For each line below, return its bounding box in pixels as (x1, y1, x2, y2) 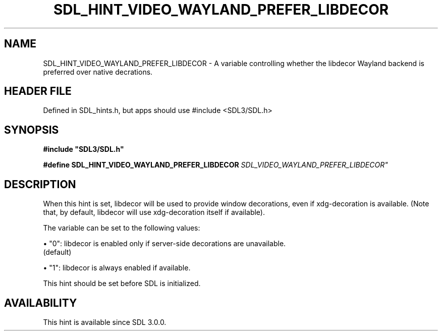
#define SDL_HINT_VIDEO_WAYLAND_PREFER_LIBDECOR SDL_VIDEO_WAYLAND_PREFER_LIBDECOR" (43, 160, 388, 170)
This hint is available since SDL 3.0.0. (43, 317, 167, 326)
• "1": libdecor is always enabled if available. (43, 263, 191, 272)
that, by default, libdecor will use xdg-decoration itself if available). (43, 208, 265, 217)
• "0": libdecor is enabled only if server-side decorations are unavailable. (43, 239, 286, 248)
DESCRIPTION (4, 178, 76, 191)
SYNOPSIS (4, 123, 59, 136)
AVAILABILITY (4, 296, 77, 309)
